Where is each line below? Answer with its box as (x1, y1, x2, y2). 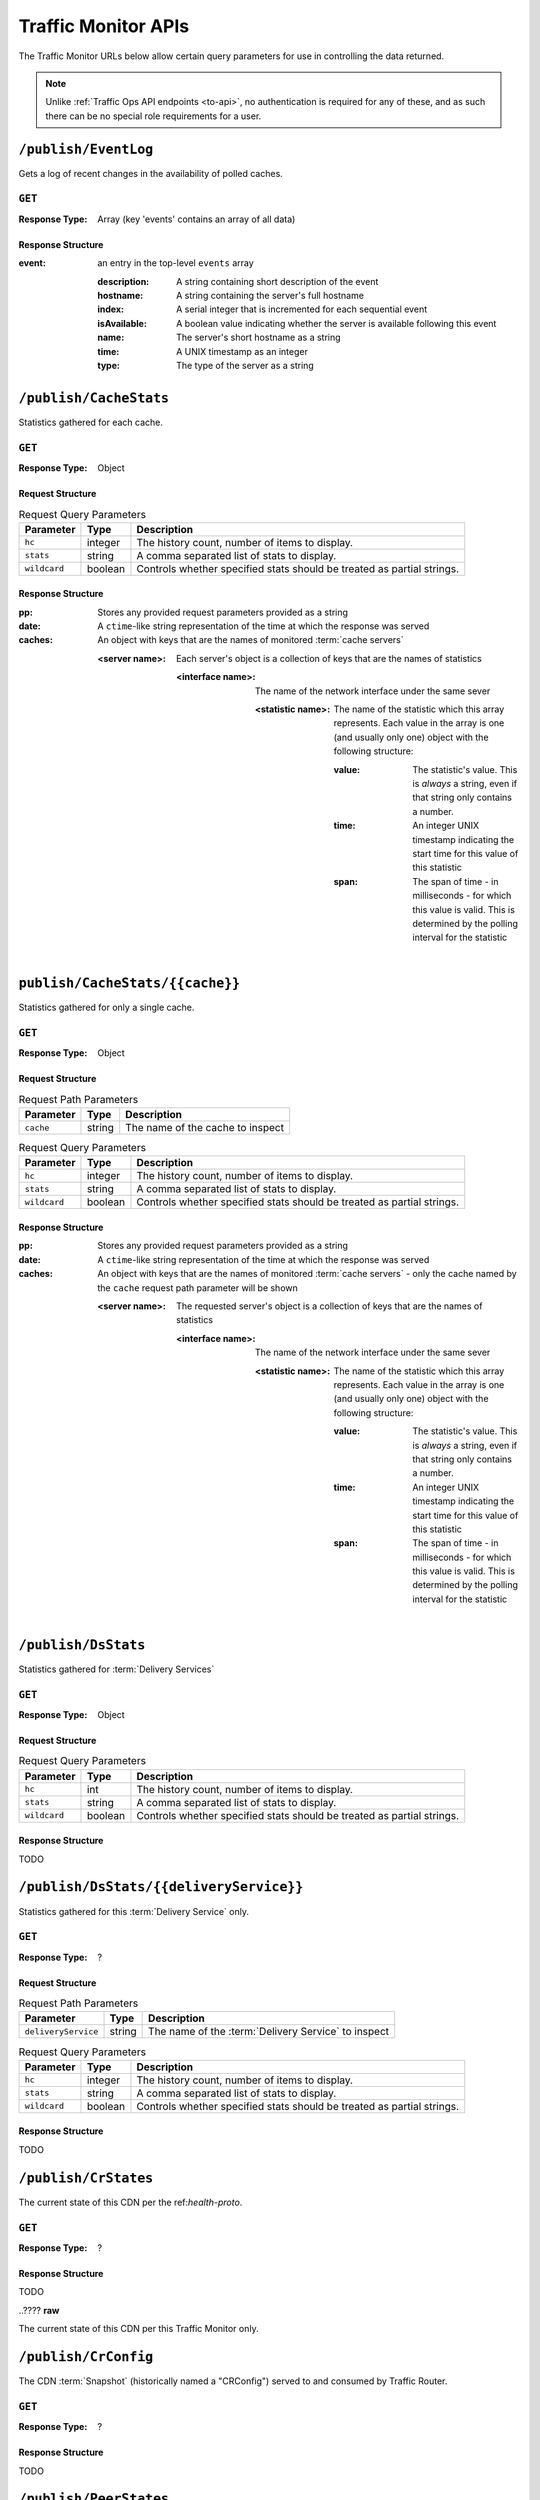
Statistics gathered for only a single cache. (18, 1001, 195, 1014)
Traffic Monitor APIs (18, 15, 190, 37)
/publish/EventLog (18, 141, 154, 157)
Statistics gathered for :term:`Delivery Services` (18, 1663, 215, 1675)
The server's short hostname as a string (176, 331, 341, 344)
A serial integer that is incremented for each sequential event (176, 303, 428, 315)
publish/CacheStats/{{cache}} (18, 975, 241, 992)
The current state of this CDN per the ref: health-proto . (18, 2196, 243, 2208)
